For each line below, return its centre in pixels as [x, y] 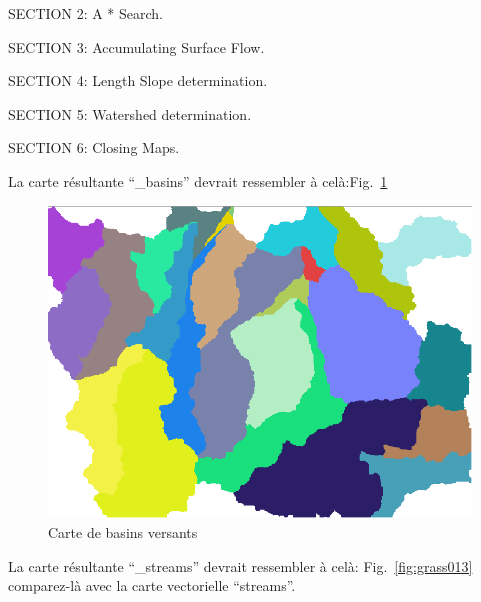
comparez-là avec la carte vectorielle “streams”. [152, 585]
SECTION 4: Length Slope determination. [138, 80]
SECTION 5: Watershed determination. [130, 113]
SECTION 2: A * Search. [86, 13]
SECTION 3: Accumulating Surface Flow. [136, 46]
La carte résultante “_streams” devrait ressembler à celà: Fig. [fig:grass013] [240, 565]
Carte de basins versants [123, 531]
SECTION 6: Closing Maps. [94, 147]
